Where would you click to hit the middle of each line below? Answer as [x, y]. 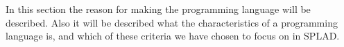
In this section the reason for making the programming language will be [158, 9]
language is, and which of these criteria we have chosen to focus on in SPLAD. [173, 36]
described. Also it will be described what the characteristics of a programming [172, 22]
